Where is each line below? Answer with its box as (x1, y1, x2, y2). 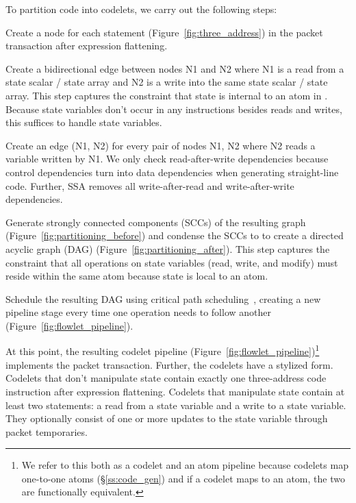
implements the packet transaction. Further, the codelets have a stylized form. (5, 357, 333, 371)
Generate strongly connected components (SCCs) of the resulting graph (5, 214, 306, 229)
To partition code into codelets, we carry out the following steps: (5, 2, 277, 16)
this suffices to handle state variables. (5, 115, 162, 130)
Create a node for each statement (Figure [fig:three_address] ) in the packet (5, 25, 323, 39)
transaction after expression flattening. (5, 38, 168, 53)
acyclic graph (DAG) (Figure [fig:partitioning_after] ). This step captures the (5, 241, 330, 256)
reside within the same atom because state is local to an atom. (5, 269, 268, 283)
